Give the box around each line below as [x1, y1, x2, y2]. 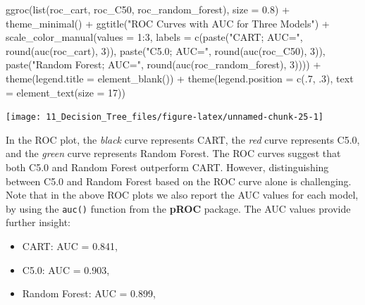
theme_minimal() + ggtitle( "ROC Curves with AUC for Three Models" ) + [6, 15, 330, 30]
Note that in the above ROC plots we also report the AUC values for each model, [6, 187, 359, 202]
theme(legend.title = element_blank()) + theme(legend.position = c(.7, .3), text [6, 70, 354, 85]
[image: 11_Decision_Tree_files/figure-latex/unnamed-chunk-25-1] [6, 112, 324, 123]
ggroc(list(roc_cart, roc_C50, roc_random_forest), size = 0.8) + [6, 2, 290, 16]
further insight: [6, 215, 70, 230]
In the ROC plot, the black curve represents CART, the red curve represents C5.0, [6, 132, 360, 147]
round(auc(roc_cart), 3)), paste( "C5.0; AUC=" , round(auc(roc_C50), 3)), [6, 43, 326, 58]
